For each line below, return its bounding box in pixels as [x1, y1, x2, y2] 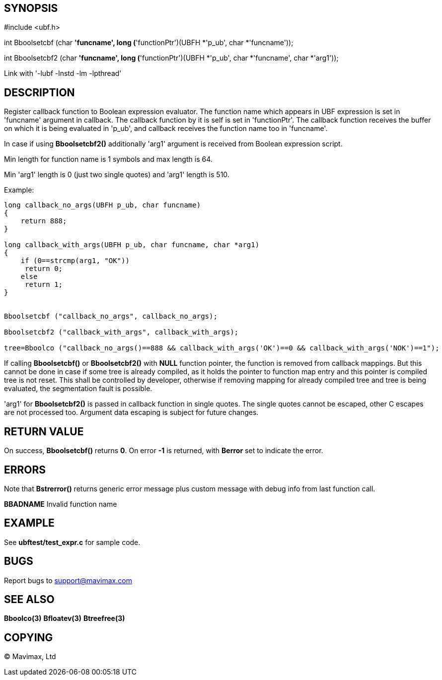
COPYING [4, 631, 53, 644]
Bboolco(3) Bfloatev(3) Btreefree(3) [4, 614, 125, 623]
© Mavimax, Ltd [4, 652, 56, 661]
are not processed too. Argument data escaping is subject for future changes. [4, 408, 259, 417]
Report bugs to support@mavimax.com [4, 576, 132, 585]
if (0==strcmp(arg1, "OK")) [20, 257, 130, 265]
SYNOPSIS [4, 2, 58, 14]
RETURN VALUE [4, 425, 84, 438]
